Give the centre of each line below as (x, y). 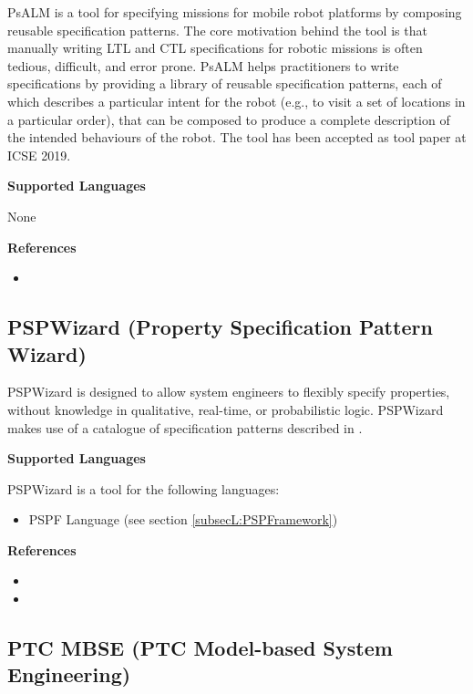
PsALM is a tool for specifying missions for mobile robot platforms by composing (235, 12)
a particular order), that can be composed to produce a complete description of (229, 119)
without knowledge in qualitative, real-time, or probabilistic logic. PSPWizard (226, 409)
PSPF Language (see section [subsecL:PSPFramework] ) (183, 519)
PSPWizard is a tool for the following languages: (144, 488)
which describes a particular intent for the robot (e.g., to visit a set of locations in (236, 101)
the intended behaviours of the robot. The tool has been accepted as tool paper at (237, 137)
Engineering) (69, 674)
